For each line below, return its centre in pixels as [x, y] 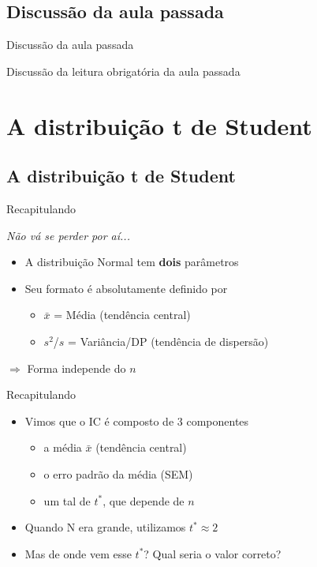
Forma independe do [76, 368]
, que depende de [144, 500]
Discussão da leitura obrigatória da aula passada [123, 71]
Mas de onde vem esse [78, 553]
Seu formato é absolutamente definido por [126, 288]
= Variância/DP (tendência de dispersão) [168, 341]
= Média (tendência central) [122, 315]
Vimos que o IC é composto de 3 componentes [137, 421]
